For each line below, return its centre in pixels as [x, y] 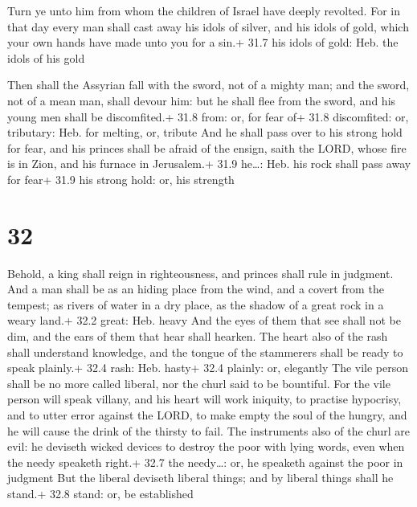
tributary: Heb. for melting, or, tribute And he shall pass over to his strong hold [205, 132]
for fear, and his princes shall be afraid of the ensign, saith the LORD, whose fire [207, 147]
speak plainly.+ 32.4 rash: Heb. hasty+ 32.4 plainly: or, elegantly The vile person [208, 368]
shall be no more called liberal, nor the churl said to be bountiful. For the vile [199, 383]
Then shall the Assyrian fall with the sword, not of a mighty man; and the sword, [208, 85]
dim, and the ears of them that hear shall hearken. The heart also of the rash [198, 336]
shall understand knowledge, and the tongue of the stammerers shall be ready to [205, 352]
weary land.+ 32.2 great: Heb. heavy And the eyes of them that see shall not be [204, 320]
